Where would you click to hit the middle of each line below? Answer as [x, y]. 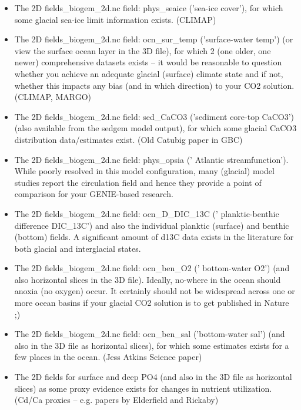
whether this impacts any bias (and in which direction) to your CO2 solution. [154, 85]
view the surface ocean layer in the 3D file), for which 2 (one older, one [143, 50]
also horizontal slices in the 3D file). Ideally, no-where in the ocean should [148, 279]
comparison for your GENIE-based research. [94, 194]
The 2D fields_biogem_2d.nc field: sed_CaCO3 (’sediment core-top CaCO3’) [154, 116]
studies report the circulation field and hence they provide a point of [138, 182]
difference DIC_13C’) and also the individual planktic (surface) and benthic [152, 225]
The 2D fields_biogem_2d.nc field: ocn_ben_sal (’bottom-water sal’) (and [150, 334]
